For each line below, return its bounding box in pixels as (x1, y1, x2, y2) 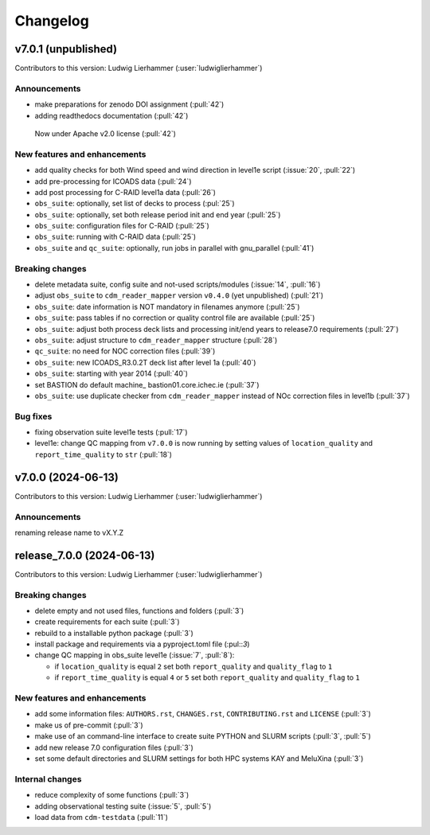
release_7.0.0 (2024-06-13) (14, 548, 155, 562)
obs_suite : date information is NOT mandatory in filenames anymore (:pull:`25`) (34, 302, 300, 311)
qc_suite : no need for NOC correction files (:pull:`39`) (34, 346, 216, 356)
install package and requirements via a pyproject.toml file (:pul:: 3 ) (34, 639, 250, 649)
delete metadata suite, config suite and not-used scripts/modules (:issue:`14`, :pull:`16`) (34, 279, 321, 289)
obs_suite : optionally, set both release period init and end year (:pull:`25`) (34, 209, 281, 219)
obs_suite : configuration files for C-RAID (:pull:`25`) (34, 221, 210, 231)
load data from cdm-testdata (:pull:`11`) (34, 812, 169, 821)
